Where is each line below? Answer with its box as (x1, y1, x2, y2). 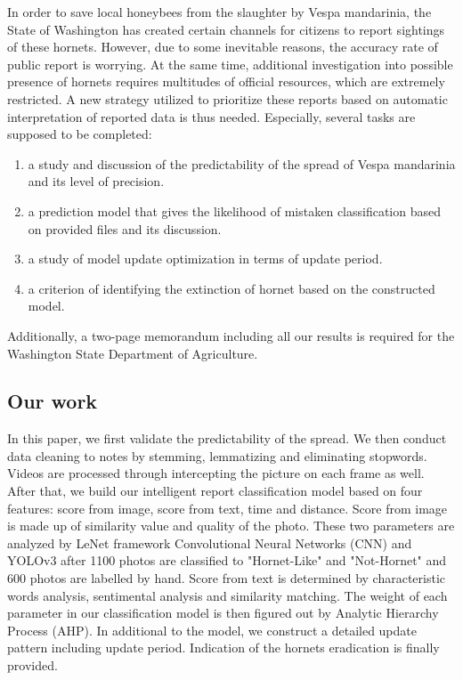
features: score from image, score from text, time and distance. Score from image (7, 498, 448, 517)
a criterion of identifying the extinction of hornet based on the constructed (28, 279, 435, 297)
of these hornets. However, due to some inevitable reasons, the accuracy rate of (7, 37, 438, 56)
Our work (7, 387, 98, 415)
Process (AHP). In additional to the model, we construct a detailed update (7, 620, 417, 639)
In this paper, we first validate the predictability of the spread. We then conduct (7, 429, 447, 448)
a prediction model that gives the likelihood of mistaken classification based (28, 201, 441, 220)
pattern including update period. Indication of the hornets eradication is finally (7, 638, 440, 657)
